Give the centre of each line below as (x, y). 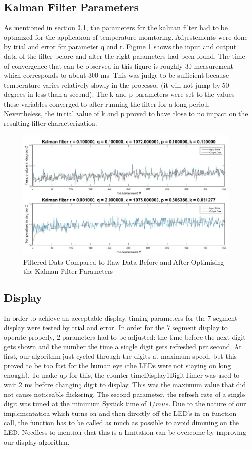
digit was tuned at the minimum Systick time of (75, 404)
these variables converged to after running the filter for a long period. (107, 103)
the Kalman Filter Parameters (68, 271)
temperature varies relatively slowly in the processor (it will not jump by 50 (117, 84)
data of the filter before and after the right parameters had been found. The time (125, 56)
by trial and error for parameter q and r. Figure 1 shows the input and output (120, 46)
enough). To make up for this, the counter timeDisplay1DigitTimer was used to (122, 375)
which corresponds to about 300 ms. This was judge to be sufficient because (117, 75)
